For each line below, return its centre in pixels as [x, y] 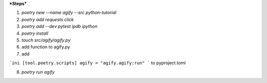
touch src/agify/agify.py [46, 40]
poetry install [35, 33]
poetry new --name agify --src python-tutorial [69, 13]
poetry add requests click [48, 19]
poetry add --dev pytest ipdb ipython [59, 27]
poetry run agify [38, 72]
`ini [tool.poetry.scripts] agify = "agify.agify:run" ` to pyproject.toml [97, 63]
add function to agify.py [46, 47]
